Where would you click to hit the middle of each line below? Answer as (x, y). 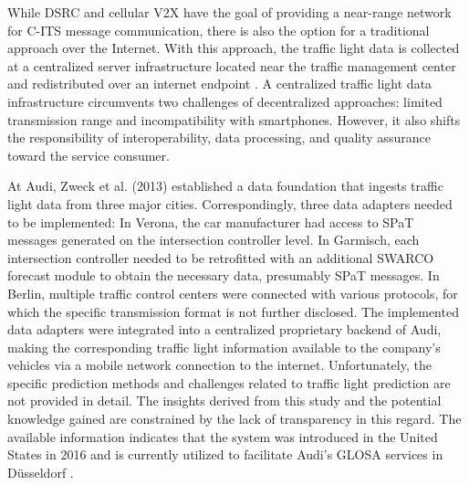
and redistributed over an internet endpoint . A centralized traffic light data (220, 84)
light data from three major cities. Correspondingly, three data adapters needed (230, 203)
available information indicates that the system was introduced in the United (223, 436)
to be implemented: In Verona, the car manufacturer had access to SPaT (211, 221)
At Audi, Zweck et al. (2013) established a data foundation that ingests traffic (225, 186)
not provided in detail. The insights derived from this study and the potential (224, 401)
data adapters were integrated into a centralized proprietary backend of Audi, (224, 329)
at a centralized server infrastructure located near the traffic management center (232, 65)
